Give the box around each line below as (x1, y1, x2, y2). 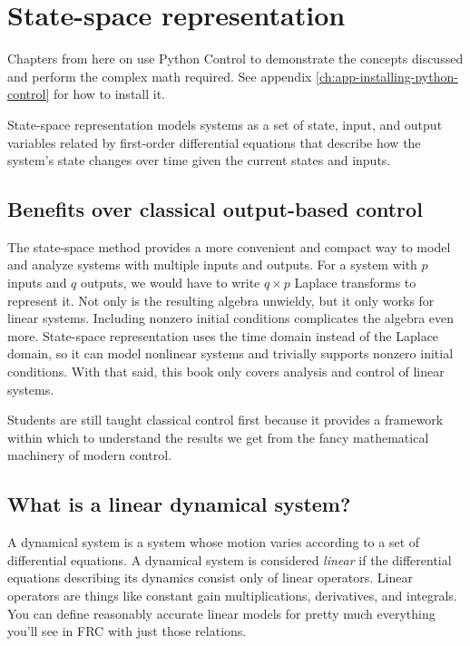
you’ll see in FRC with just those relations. (7, 622, 247, 641)
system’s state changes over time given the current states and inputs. (7, 151, 391, 170)
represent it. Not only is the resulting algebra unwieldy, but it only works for (7, 290, 435, 309)
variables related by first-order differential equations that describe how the (7, 132, 421, 152)
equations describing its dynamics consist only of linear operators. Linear (7, 568, 414, 587)
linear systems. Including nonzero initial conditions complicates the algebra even (7, 308, 455, 328)
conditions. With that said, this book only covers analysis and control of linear (7, 362, 445, 381)
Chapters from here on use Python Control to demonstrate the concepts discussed (7, 49, 464, 68)
